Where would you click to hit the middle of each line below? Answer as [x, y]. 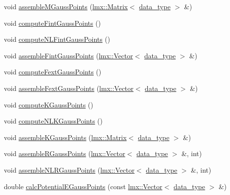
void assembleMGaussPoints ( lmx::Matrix [66, 6]
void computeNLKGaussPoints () [53, 121]
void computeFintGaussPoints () [53, 23]
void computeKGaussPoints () [49, 104]
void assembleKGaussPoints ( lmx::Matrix [65, 137]
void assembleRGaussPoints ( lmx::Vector [65, 153]
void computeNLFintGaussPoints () [57, 39]
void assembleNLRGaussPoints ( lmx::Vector [69, 169]
